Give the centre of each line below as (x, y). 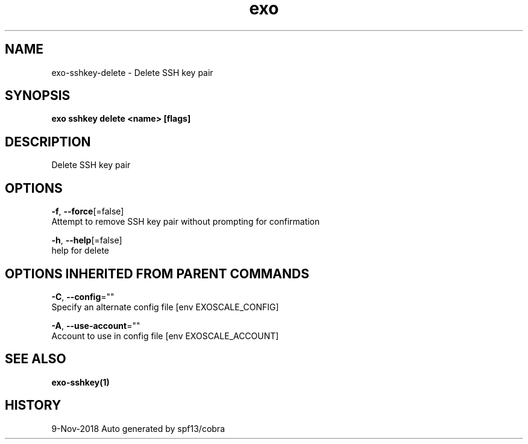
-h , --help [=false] (87, 240)
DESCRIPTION (48, 142)
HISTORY (33, 405)
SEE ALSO (36, 359)
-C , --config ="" (83, 296)
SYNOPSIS (38, 96)
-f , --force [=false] (88, 211)
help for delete (80, 251)
